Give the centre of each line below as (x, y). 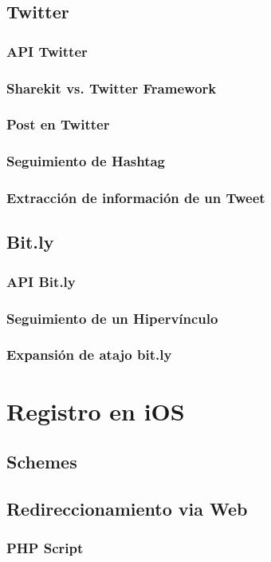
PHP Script (45, 548)
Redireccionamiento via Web (127, 508)
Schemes (42, 462)
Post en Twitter (58, 124)
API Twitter (47, 51)
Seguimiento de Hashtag (86, 161)
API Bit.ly (41, 281)
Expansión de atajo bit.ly (89, 355)
